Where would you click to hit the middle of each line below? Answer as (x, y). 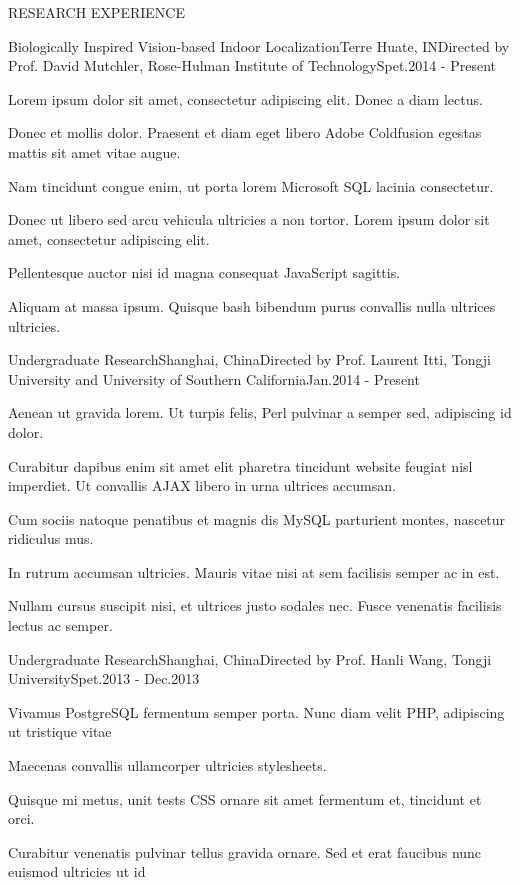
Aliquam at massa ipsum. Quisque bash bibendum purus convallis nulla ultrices (252, 305)
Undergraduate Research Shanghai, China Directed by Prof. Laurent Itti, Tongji (250, 359)
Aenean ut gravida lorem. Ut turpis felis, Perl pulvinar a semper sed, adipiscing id (260, 412)
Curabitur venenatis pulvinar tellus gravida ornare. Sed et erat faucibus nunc (245, 851)
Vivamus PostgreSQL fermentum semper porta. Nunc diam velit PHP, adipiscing (256, 711)
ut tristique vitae (60, 731)
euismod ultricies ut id (77, 871)
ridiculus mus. (51, 538)
